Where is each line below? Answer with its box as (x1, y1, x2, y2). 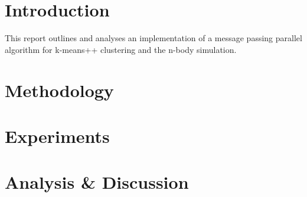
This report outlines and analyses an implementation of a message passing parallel (5, 32, 302, 44)
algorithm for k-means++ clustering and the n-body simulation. (5, 43, 237, 55)
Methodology (5, 78, 114, 102)
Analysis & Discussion (5, 170, 189, 194)
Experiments (5, 123, 110, 148)
